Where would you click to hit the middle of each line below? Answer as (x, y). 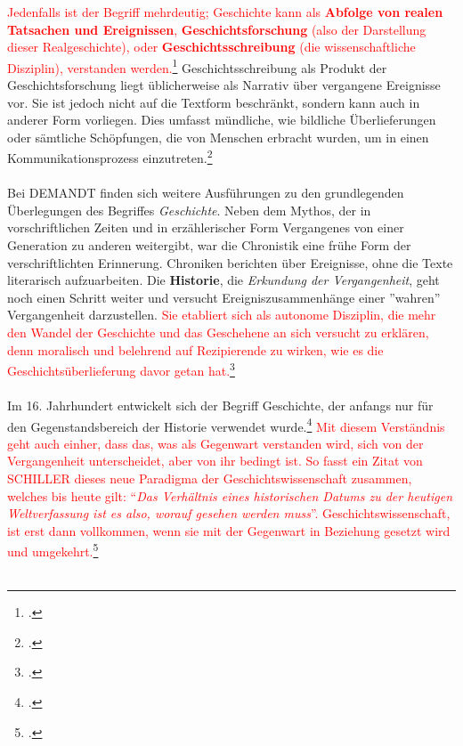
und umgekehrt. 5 (53, 550)
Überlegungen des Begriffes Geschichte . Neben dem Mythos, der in (189, 210)
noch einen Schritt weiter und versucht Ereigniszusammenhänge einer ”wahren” (224, 297)
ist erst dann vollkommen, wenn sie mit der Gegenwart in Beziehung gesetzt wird (229, 530)
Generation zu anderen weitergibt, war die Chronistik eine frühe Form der (209, 245)
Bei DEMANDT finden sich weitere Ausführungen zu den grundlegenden (206, 193)
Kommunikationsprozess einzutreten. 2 (110, 157)
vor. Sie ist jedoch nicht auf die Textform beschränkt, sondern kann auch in (214, 102)
